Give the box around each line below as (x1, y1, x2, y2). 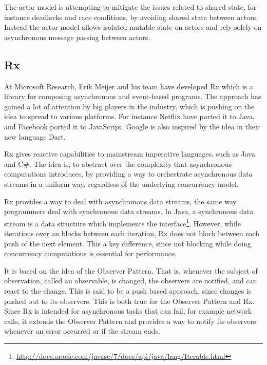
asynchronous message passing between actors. (4, 31, 150, 42)
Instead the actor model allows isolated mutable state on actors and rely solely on (4, 22, 262, 32)
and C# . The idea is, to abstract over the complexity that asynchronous (4, 158, 232, 169)
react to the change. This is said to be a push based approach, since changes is (4, 285, 252, 296)
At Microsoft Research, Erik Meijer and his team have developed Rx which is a (4, 81, 253, 91)
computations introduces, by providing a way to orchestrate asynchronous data (4, 168, 253, 179)
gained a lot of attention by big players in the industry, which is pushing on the (4, 101, 255, 111)
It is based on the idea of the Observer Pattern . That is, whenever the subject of (4, 265, 258, 276)
